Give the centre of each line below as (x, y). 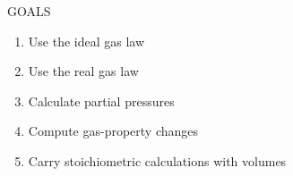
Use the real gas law (83, 71)
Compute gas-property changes (113, 131)
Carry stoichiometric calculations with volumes (157, 160)
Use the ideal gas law (86, 41)
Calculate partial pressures (101, 101)
